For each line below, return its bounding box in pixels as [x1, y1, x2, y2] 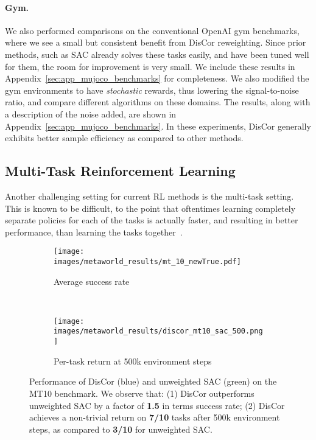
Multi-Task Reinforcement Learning [5, 161, 236, 180]
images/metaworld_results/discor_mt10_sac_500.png [54, 327, 263, 336]
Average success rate [54, 274, 130, 287]
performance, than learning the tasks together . [5, 225, 183, 238]
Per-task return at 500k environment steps [54, 354, 212, 367]
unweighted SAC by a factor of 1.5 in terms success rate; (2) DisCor [29, 399, 285, 411]
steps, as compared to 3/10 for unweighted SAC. [29, 422, 212, 435]
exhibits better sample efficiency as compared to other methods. [5, 131, 244, 144]
